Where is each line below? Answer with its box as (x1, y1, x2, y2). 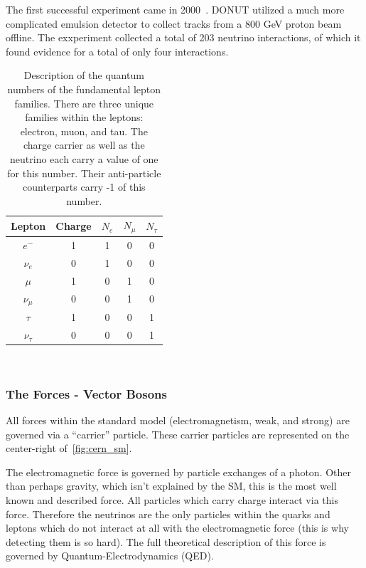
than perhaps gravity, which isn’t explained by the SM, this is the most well (6, 478, 337, 493)
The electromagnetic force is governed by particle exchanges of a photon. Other (6, 464, 352, 479)
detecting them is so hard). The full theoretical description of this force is (6, 534, 326, 549)
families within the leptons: (25, 110, 144, 125)
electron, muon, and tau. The (20, 123, 148, 138)
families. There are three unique (14, 95, 154, 110)
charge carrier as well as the (23, 137, 145, 152)
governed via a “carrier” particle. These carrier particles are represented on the (6, 426, 350, 441)
